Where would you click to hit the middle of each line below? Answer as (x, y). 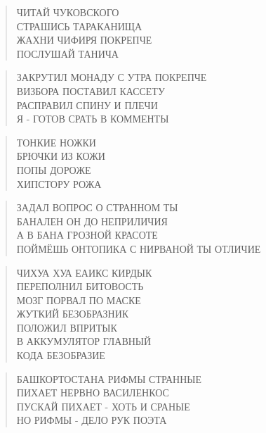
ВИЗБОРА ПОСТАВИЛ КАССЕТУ (91, 90)
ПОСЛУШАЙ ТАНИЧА (67, 53)
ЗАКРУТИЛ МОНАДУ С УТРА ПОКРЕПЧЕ (112, 77)
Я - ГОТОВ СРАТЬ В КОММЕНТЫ (93, 119)
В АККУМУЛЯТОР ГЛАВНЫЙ (84, 341)
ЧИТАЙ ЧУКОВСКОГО (68, 12)
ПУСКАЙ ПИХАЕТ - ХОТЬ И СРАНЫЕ (103, 406)
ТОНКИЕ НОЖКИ (56, 142)
